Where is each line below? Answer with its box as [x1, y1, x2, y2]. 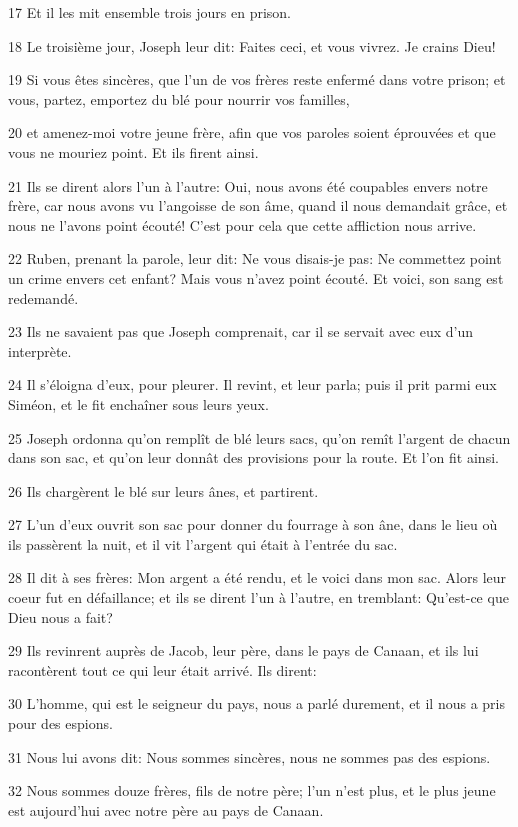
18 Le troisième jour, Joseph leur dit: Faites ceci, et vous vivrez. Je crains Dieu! [8, 35, 496, 56]
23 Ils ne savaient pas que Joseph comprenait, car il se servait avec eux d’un [8, 321, 474, 342]
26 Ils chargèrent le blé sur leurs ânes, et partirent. [8, 480, 319, 501]
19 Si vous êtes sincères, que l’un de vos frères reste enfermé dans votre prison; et [8, 69, 506, 90]
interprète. [8, 340, 72, 361]
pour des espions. [8, 713, 113, 734]
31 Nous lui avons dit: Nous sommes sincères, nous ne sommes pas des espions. [8, 746, 491, 767]
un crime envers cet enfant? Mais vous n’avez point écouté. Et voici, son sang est [8, 267, 504, 288]
